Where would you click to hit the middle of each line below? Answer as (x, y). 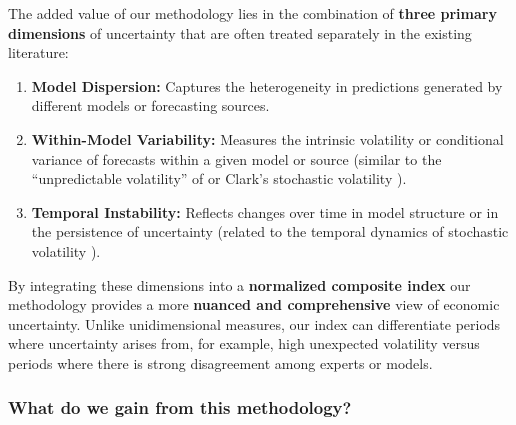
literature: (38, 52)
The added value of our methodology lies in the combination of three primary (252, 13)
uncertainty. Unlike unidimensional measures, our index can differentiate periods (254, 323)
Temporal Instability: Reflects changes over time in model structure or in (265, 211)
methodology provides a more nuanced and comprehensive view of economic (254, 304)
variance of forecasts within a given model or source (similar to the (236, 158)
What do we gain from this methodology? (180, 407)
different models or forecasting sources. (150, 105)
